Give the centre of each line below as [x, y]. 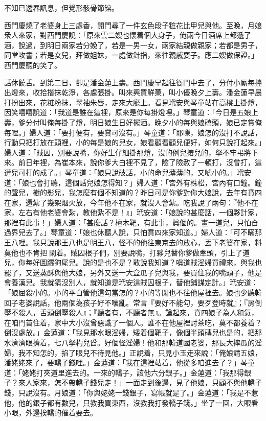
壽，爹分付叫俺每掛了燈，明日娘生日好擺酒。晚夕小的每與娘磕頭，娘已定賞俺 [133, 122]
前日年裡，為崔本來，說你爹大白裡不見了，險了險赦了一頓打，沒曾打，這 [140, 162]
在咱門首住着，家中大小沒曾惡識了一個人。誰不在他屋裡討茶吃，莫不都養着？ [133, 322]
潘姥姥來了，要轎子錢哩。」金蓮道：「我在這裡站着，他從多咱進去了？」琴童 [129, 362]
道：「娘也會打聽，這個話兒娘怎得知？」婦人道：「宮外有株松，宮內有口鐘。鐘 [133, 182]
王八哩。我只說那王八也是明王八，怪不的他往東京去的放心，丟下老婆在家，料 [133, 242]
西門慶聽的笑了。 [33, 65]
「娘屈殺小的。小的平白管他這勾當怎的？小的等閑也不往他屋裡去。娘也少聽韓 [133, 293]
